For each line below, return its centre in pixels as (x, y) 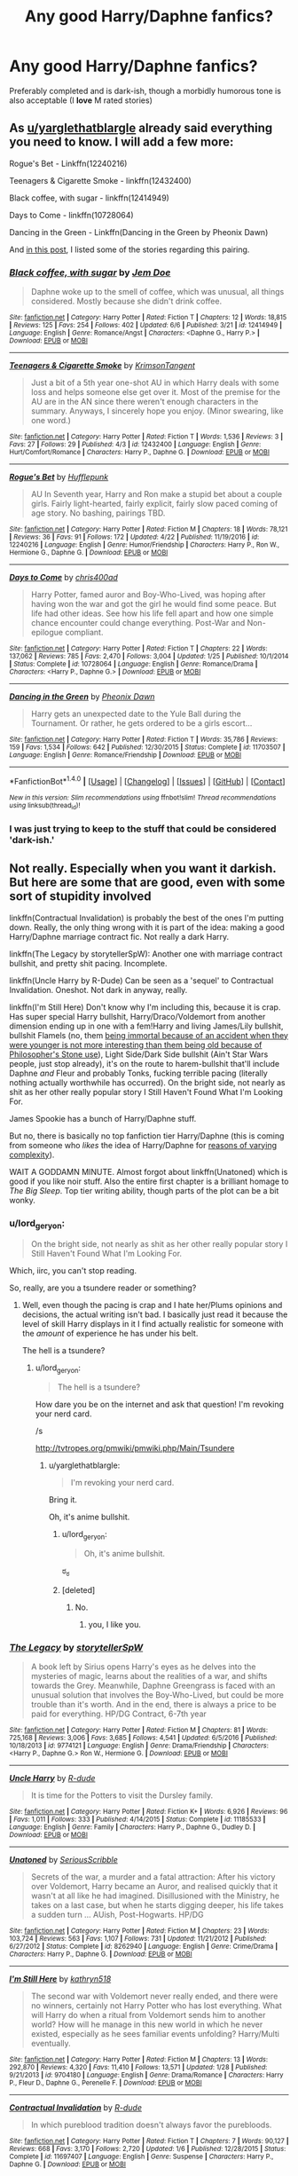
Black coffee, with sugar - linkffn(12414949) (90, 198)
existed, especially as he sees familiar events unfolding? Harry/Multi (155, 2034)
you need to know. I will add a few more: (122, 142)
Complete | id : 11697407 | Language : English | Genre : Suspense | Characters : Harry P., (141, 2157)
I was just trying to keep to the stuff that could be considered (143, 829)
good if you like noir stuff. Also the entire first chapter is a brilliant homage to (149, 1181)
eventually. (51, 2044)
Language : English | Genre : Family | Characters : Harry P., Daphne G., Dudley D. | (132, 1827)
